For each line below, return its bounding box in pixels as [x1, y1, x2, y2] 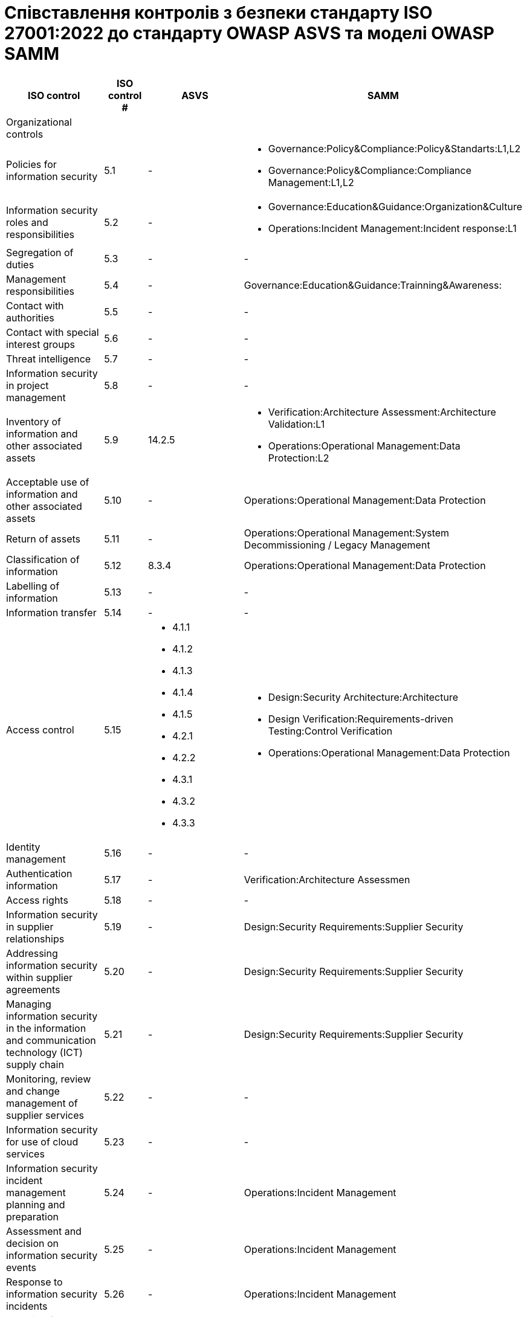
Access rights [6, 894, 68, 906]
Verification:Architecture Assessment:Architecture [268, 405, 496, 418]
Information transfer [6, 606, 97, 619]
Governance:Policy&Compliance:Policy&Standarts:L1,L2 [268, 142, 521, 155]
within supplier [6, 971, 73, 984]
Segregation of [6, 246, 74, 259]
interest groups [6, 338, 75, 350]
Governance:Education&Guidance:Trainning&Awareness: [244, 279, 502, 291]
